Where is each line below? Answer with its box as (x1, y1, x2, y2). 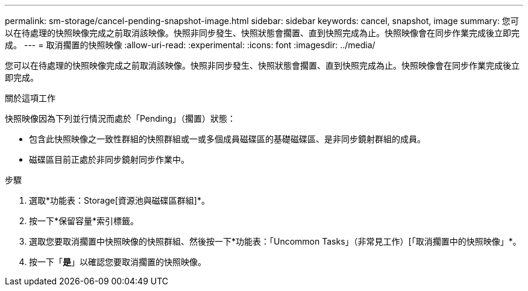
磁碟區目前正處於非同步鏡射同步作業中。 (29, 154, 189, 164)
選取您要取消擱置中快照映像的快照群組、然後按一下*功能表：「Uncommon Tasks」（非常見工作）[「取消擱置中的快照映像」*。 (29, 236, 521, 246)
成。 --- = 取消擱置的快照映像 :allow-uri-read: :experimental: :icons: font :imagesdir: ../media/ (5, 40, 376, 50)
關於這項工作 (5, 93, 55, 103)
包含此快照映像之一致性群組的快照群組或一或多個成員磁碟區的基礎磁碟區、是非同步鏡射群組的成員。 (29, 134, 426, 144)
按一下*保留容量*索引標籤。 (29, 216, 139, 226)
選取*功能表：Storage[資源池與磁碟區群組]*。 (29, 195, 210, 205)
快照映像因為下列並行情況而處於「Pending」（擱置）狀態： (5, 113, 236, 124)
